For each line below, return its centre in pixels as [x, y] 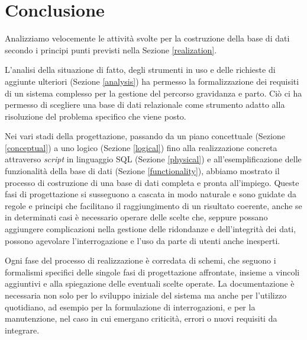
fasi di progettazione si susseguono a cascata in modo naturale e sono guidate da [151, 194]
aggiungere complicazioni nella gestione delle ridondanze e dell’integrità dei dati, [151, 229]
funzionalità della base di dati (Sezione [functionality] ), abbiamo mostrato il [142, 171]
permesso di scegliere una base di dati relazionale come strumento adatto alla [145, 105]
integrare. [22, 330]
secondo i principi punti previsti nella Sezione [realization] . [111, 49]
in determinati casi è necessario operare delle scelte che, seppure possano [136, 217]
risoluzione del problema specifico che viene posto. [96, 116]
